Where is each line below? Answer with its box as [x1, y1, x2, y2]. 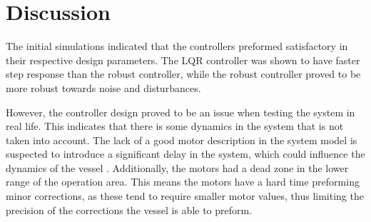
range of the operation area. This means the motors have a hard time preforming [6, 174, 360, 189]
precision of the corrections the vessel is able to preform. [6, 202, 253, 217]
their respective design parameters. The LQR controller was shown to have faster [6, 52, 360, 67]
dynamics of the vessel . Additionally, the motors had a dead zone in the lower [6, 160, 349, 175]
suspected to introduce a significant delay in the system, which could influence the [6, 146, 365, 161]
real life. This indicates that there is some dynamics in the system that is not [6, 118, 344, 133]
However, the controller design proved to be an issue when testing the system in [6, 104, 355, 119]
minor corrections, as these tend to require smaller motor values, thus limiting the [6, 188, 364, 203]
